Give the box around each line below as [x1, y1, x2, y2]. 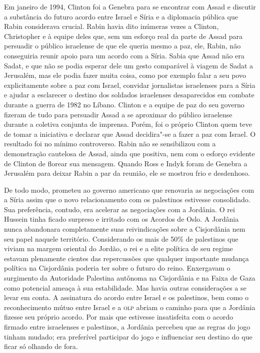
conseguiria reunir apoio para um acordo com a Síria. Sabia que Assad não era [4, 50, 244, 60]
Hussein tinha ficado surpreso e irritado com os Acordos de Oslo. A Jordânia [4, 214, 239, 224]
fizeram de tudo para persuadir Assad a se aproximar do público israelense [4, 109, 232, 119]
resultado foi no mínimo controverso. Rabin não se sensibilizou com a [4, 138, 216, 149]
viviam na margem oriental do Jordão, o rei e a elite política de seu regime [4, 243, 233, 254]
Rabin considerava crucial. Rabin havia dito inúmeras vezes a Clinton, [4, 21, 219, 31]
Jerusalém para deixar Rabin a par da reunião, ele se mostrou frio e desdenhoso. [4, 168, 250, 178]
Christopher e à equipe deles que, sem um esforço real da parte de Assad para [4, 30, 243, 41]
